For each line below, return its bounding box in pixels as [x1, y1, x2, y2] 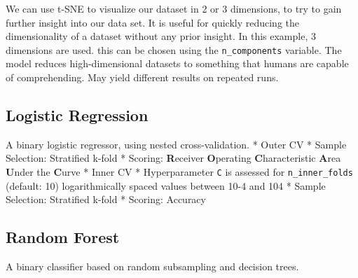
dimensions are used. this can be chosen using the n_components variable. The [6, 42, 342, 57]
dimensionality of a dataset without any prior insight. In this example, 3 [6, 29, 316, 43]
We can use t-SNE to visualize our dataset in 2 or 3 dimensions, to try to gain [6, 1, 342, 15]
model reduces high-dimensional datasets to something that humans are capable [6, 56, 349, 71]
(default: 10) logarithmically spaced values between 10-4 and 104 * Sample [6, 178, 326, 193]
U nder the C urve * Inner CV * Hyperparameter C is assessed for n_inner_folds [6, 165, 353, 179]
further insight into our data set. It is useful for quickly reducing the [6, 15, 299, 29]
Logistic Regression [6, 104, 149, 126]
